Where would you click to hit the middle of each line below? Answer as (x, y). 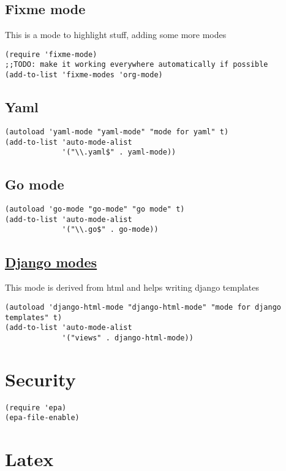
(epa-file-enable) (42, 418)
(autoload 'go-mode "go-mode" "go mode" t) (95, 209)
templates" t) (34, 317)
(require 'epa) (36, 408)
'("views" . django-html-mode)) (128, 338)
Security (40, 379)
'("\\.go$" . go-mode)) (110, 230)
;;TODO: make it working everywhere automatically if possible (137, 65)
